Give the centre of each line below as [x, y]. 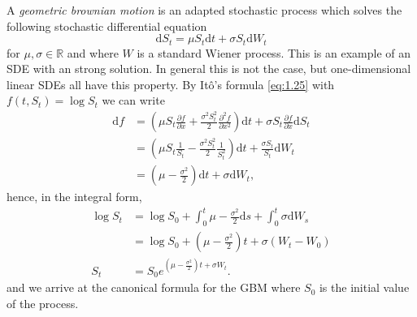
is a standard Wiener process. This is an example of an [274, 52]
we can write [133, 100]
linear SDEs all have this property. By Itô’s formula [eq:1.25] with [171, 84]
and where [93, 52]
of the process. [43, 303]
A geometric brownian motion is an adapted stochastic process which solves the [204, 10]
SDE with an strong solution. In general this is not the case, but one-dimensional [209, 69]
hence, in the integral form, [74, 197]
